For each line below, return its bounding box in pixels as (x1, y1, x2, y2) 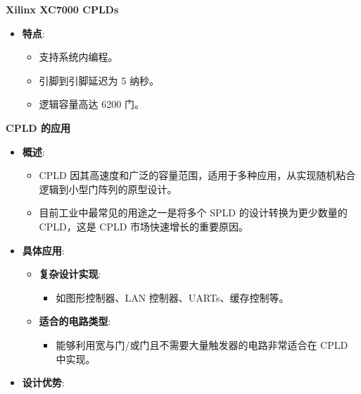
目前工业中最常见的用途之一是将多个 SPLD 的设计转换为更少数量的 (39, 205, 348, 220)
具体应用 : (22, 242, 65, 257)
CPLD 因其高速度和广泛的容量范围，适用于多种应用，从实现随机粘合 (39, 168, 356, 183)
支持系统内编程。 (39, 49, 118, 64)
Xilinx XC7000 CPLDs (6, 2, 119, 16)
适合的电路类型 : (39, 314, 111, 328)
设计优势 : (22, 375, 65, 390)
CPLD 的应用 (6, 120, 71, 135)
